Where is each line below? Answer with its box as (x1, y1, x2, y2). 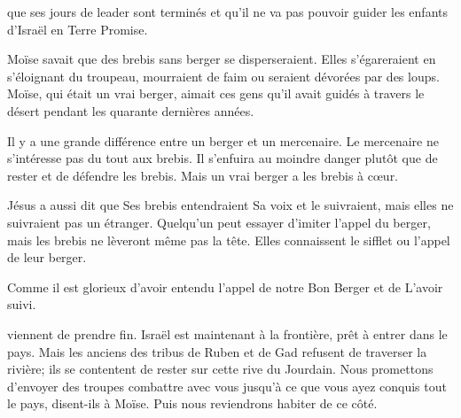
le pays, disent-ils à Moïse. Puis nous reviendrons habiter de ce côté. (7, 394, 378, 413)
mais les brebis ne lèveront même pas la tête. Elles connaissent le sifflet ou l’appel (7, 230, 450, 249)
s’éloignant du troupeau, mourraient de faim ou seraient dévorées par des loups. (7, 66, 440, 85)
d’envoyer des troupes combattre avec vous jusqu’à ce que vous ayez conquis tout (7, 376, 447, 395)
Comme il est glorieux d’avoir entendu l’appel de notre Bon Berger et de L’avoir (7, 277, 443, 296)
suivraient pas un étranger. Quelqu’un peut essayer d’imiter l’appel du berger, (7, 213, 431, 231)
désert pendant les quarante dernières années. (7, 101, 254, 120)
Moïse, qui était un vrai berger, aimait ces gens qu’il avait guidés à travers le (7, 84, 425, 103)
